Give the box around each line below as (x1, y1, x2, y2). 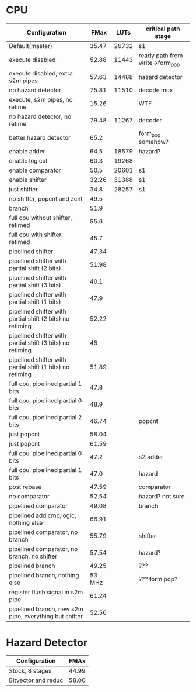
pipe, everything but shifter (9, 612, 83, 621)
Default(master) (9, 42, 52, 50)
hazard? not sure (138, 493, 185, 501)
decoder (138, 116, 162, 125)
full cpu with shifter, (9, 230, 63, 239)
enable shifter (9, 176, 47, 184)
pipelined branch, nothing (9, 571, 79, 580)
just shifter (9, 185, 38, 194)
